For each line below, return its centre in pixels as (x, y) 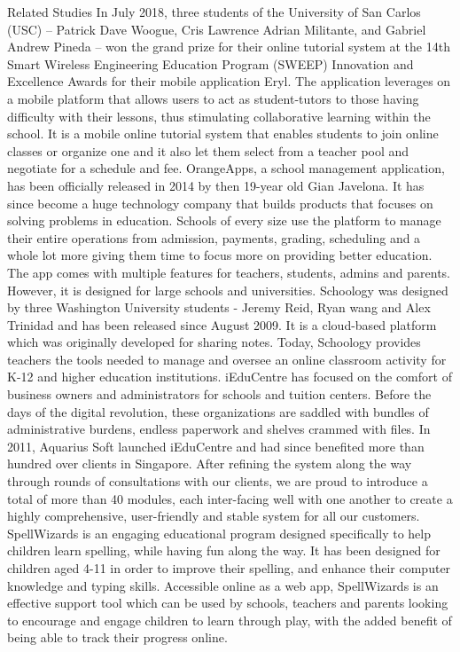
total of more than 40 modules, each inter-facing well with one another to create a (230, 498)
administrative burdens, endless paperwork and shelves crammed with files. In (219, 429)
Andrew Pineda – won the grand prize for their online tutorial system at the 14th (229, 47)
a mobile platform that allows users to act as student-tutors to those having (213, 98)
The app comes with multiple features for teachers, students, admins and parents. (229, 272)
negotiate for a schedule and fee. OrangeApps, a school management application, (226, 168)
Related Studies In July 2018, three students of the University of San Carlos (214, 12)
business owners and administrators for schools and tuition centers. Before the (219, 394)
